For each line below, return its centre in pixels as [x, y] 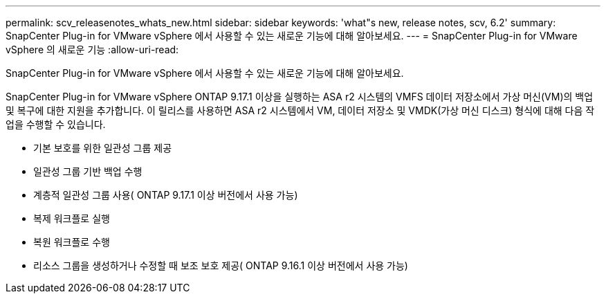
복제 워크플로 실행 [72, 218]
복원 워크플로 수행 [72, 242]
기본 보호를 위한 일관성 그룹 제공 [103, 148]
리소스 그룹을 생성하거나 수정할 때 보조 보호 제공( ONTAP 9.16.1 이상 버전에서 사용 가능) [221, 265]
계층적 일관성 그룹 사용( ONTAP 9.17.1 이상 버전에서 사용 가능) [166, 195]
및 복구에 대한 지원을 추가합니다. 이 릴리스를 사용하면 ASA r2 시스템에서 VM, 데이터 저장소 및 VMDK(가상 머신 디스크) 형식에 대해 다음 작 [300, 110]
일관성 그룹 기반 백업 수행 [88, 171]
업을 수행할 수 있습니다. [56, 124]
